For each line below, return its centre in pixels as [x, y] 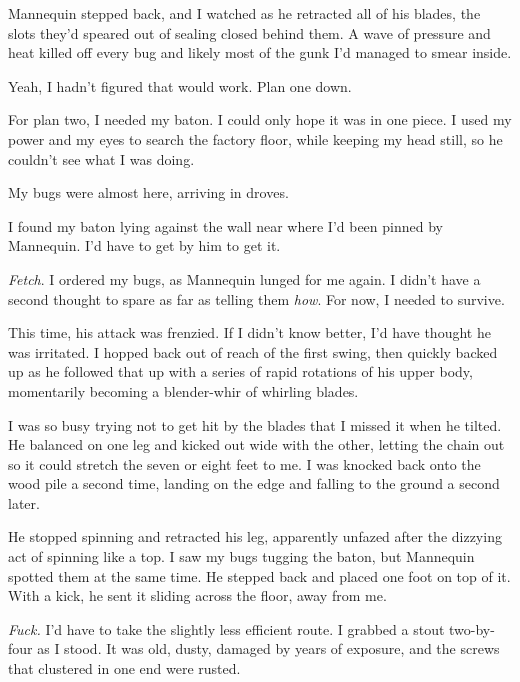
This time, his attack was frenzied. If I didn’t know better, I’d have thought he [249, 332]
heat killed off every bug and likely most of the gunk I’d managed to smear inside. [260, 52]
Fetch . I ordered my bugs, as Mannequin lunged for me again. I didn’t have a [244, 278]
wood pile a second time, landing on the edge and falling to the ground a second [254, 483]
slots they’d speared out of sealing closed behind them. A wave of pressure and [249, 32]
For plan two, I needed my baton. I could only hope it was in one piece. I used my [260, 119]
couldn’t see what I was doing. [101, 158]
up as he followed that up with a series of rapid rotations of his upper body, [240, 371]
